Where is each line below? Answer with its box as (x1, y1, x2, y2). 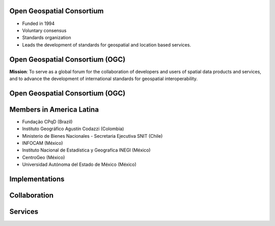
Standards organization (22, 35, 71, 41)
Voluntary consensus (22, 27, 67, 33)
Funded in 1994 (22, 20, 55, 27)
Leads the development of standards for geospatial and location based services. (22, 41, 191, 48)
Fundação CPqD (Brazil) (22, 118, 73, 124)
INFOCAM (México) (22, 140, 63, 146)
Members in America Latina (9, 105, 99, 114)
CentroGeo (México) (22, 154, 65, 160)
